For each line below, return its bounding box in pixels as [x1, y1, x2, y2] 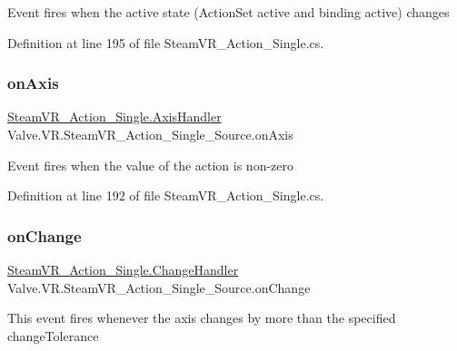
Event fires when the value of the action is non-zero [7, 155, 294, 174]
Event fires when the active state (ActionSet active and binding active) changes [7, 3, 450, 21]
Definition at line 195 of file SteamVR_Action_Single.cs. [7, 33, 324, 52]
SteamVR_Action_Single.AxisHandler [7, 107, 222, 126]
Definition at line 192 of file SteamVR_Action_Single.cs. [7, 186, 324, 205]
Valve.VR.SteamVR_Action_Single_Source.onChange [7, 278, 311, 297]
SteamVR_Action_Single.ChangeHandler [7, 260, 239, 278]
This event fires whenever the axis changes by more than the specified [7, 308, 396, 327]
